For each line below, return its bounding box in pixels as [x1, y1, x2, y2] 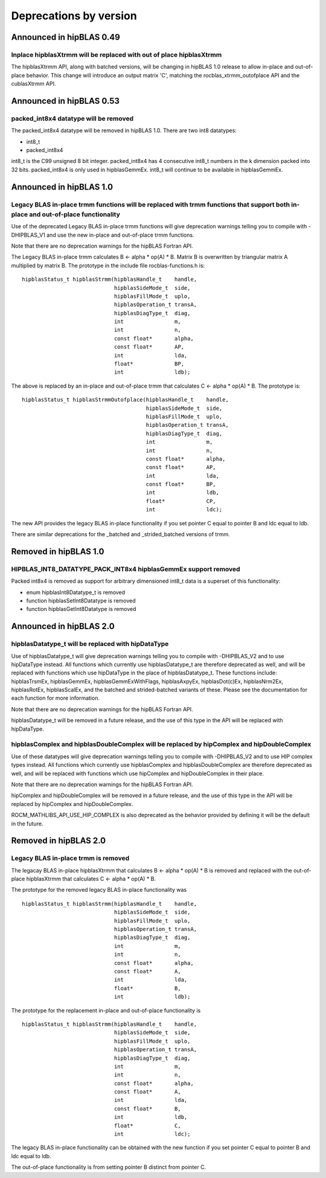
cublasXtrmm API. [11, 80, 56, 88]
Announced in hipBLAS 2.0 [11, 621, 115, 632]
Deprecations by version [11, 9, 137, 22]
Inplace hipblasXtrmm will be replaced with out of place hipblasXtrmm [11, 50, 222, 59]
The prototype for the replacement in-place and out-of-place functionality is [11, 1007, 201, 1014]
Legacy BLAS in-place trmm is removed [11, 854, 130, 863]
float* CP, [145, 498, 217, 504]
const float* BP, [145, 481, 217, 488]
